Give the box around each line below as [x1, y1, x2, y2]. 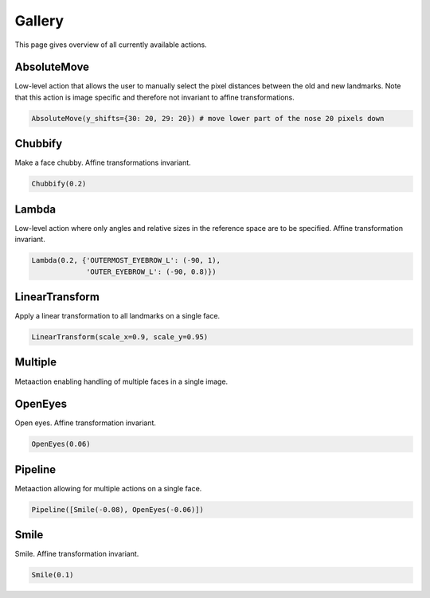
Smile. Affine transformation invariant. [14, 549, 139, 559]
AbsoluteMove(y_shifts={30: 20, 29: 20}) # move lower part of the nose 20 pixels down [31, 114, 385, 123]
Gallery [14, 12, 64, 29]
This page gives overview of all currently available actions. [14, 40, 207, 49]
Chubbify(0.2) [31, 179, 87, 189]
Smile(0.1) [31, 570, 74, 580]
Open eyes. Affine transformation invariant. [14, 418, 157, 428]
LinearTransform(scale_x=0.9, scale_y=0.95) [31, 333, 209, 342]
